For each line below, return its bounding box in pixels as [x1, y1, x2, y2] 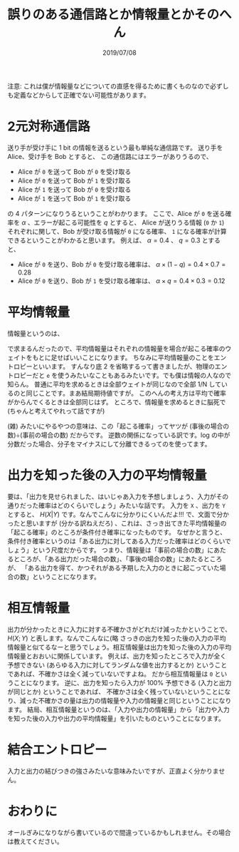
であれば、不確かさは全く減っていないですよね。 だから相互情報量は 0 [7, 669, 213, 678]
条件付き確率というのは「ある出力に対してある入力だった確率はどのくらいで [7, 536, 231, 545]
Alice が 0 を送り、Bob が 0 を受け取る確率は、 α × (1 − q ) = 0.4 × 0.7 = [17, 260, 226, 268]
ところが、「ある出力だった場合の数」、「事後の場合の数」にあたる [13, 554, 204, 563]
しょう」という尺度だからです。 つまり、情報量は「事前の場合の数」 [7, 545, 208, 554]
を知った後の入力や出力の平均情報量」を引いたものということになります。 [7, 714, 225, 722]
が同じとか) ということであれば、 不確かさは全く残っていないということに [7, 687, 225, 696]
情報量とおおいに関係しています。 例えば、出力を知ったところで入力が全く [7, 652, 227, 660]
